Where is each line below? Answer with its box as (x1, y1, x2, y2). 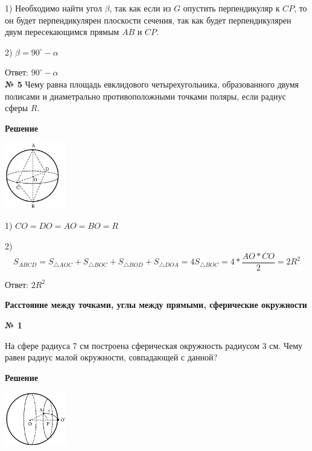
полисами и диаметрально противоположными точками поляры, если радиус (5, 89, 286, 102)
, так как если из (109, 2, 171, 14)
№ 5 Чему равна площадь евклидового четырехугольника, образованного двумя (5, 77, 299, 90)
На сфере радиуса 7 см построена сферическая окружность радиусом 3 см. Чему (5, 339, 303, 351)
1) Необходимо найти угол (5, 2, 102, 14)
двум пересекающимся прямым (5, 25, 119, 38)
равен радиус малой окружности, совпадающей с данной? (5, 351, 218, 363)
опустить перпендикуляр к (183, 2, 280, 14)
